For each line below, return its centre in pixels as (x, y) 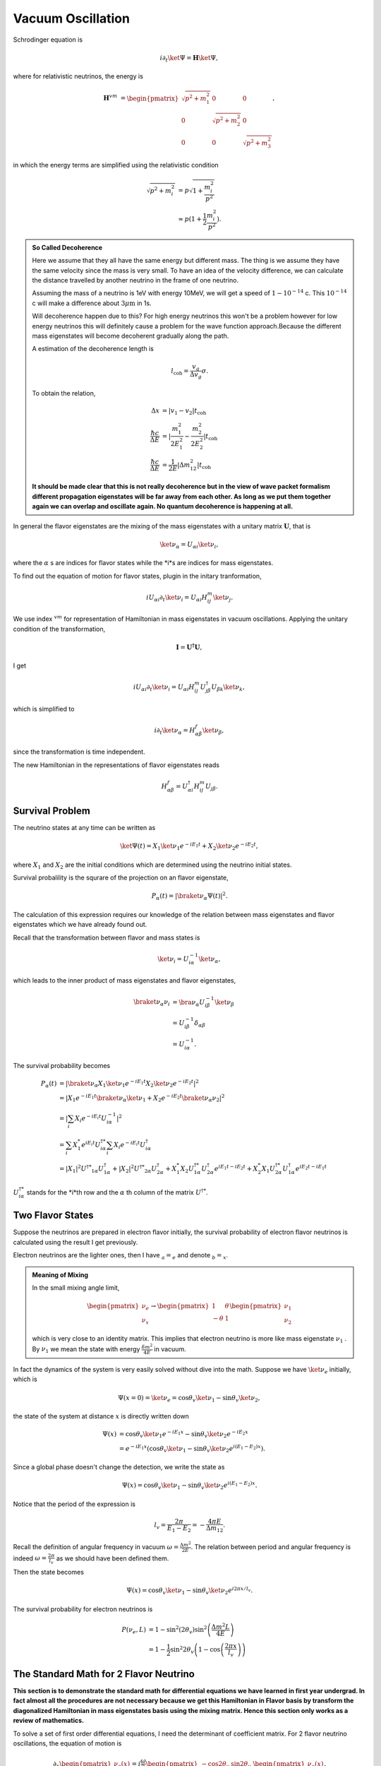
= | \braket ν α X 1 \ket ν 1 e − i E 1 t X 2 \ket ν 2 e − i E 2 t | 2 (129, 1084)
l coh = (180, 372)
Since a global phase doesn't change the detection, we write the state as (119, 1466)
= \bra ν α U (189, 1003)
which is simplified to (44, 709)
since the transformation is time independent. (79, 752)
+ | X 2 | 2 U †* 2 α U (134, 1169)
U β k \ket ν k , (228, 688)
